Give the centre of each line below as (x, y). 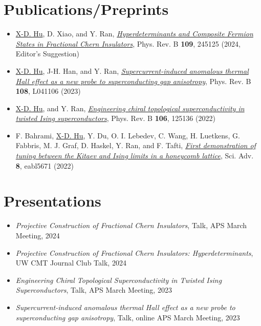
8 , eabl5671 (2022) (45, 165)
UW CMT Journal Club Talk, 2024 (71, 263)
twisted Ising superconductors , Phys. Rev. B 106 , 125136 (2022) (115, 118)
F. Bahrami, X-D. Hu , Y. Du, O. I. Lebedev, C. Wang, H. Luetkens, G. (128, 135)
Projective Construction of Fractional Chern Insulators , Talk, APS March (131, 225)
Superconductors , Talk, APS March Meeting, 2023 (94, 290)
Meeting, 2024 (38, 235)
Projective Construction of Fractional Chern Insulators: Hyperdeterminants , (134, 252)
